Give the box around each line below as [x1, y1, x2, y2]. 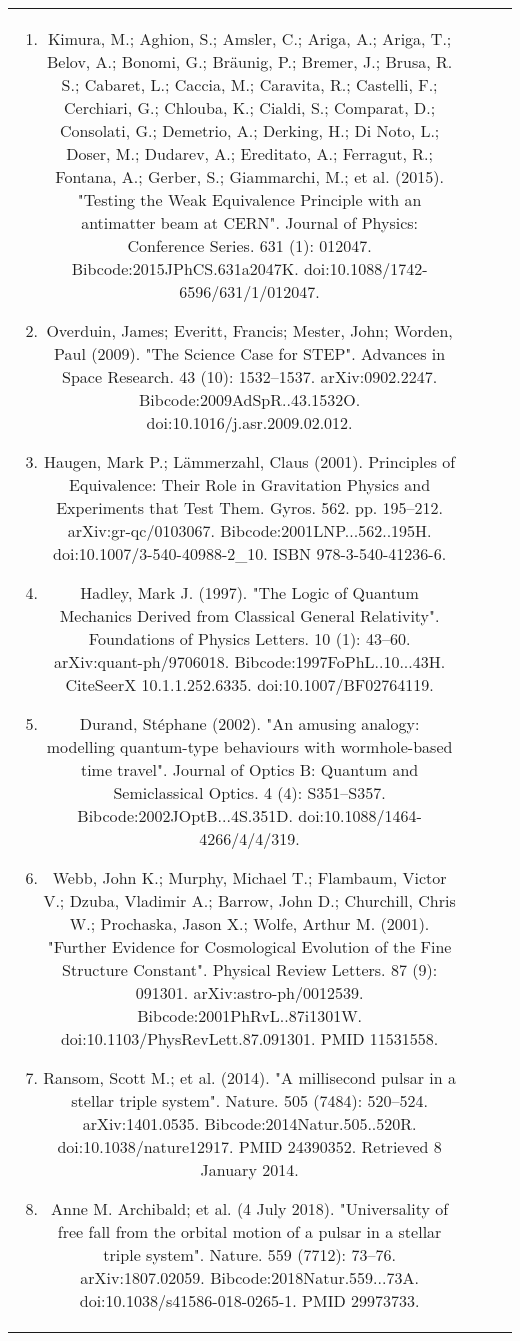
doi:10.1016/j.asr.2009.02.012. [146, 411, 353, 434]
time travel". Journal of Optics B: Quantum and [80, 758, 419, 781]
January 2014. [200, 1158, 299, 1181]
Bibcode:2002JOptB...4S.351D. [77, 804, 293, 827]
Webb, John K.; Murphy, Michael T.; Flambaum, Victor [52, 866, 447, 889]
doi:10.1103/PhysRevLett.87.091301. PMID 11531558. [60, 1027, 439, 1050]
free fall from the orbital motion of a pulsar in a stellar [57, 1220, 442, 1243]
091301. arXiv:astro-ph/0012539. [135, 981, 364, 1004]
